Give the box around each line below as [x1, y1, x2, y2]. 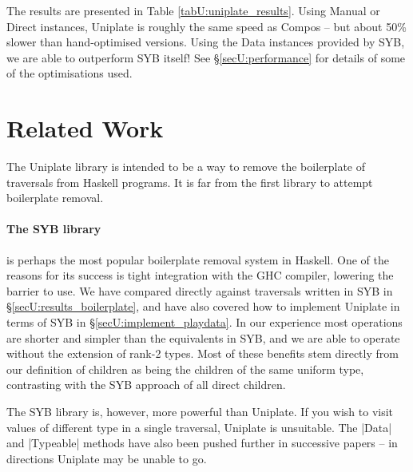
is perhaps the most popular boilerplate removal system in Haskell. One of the [6, 251, 389, 268]
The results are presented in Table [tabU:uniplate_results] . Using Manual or [6, 2, 380, 18]
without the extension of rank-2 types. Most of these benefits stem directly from [6, 345, 399, 362]
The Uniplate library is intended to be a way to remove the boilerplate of [6, 158, 366, 175]
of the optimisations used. [6, 65, 133, 81]
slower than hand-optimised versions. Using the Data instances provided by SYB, [6, 34, 405, 50]
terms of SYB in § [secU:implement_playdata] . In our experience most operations [6, 314, 403, 331]
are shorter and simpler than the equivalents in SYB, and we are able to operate [6, 329, 400, 346]
